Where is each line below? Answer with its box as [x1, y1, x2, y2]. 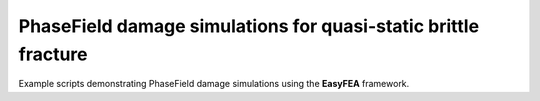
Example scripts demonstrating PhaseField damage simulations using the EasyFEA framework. [18, 78, 410, 90]
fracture [18, 43, 88, 65]
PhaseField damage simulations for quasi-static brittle [18, 15, 480, 37]
